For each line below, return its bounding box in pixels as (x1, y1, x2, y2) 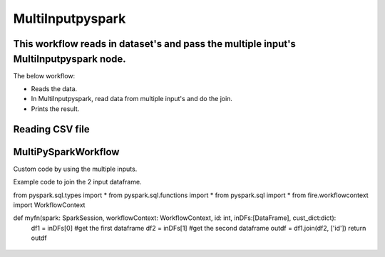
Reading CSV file (13, 123, 91, 135)
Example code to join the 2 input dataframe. (13, 178, 142, 187)
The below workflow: (13, 71, 76, 80)
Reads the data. (31, 85, 78, 93)
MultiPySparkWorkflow (13, 146, 120, 158)
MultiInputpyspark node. (13, 53, 126, 65)
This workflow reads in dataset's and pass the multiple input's (13, 38, 296, 50)
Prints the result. (31, 104, 80, 113)
